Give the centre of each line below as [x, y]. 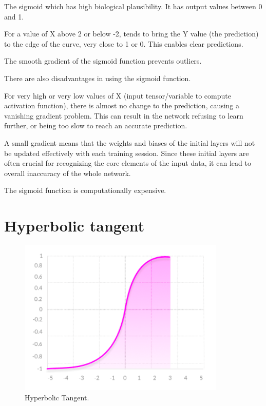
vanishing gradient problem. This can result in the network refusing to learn [124, 115]
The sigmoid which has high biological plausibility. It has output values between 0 [133, 6]
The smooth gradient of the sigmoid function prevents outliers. [103, 61]
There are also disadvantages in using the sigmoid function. [98, 78]
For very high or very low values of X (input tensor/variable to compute [118, 95]
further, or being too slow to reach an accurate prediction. [96, 125]
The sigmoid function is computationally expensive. [85, 190]
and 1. [14, 16]
